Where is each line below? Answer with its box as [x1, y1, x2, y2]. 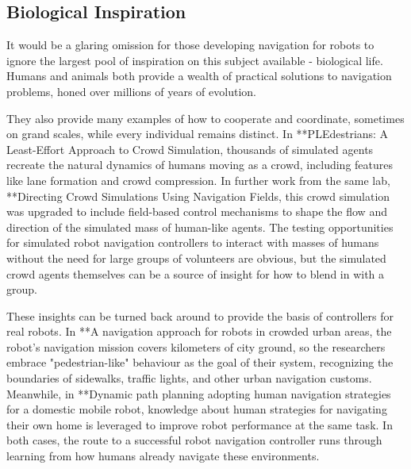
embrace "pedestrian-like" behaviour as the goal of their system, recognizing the [6, 354, 394, 371]
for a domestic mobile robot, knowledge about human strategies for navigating [6, 401, 387, 417]
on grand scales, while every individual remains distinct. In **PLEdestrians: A [6, 125, 389, 142]
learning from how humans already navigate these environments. [6, 448, 320, 464]
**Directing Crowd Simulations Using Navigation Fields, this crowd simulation [6, 187, 390, 204]
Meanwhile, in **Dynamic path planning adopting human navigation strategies [6, 385, 391, 402]
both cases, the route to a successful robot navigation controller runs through [6, 432, 382, 448]
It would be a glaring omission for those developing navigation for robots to [6, 37, 375, 53]
